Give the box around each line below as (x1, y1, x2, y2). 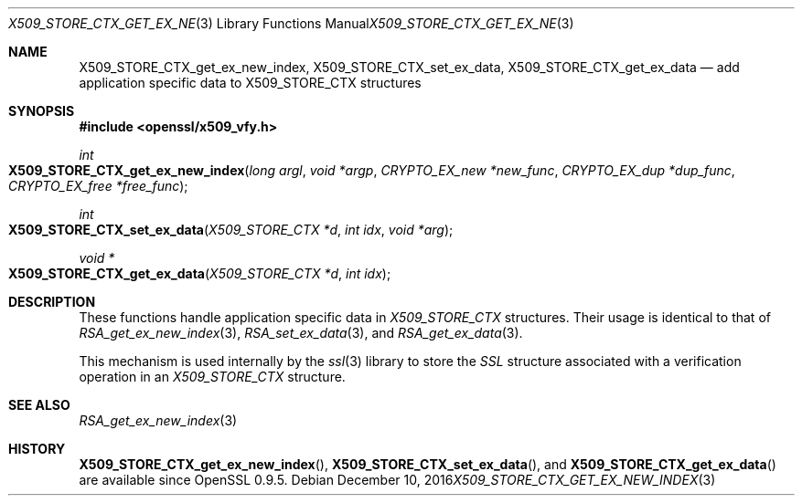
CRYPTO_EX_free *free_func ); (8, 178, 188, 194)
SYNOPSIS (8, 103, 75, 119)
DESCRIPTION (8, 294, 96, 309)
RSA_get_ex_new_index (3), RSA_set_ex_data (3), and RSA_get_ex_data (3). (79, 325, 523, 341)
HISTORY (8, 441, 66, 456)
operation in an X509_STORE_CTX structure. (79, 369, 346, 384)
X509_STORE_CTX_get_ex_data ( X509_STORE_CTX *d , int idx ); (8, 266, 391, 281)
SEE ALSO (8, 397, 70, 413)
